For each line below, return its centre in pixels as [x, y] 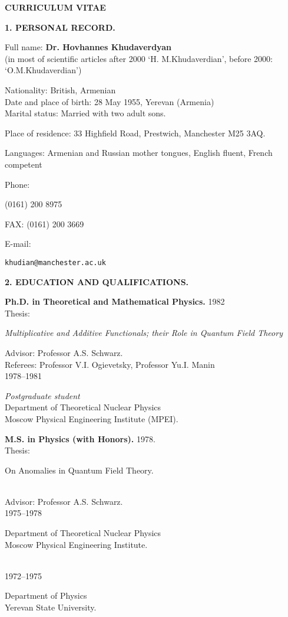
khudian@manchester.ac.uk [55, 262]
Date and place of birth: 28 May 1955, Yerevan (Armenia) [110, 101]
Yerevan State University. [51, 607]
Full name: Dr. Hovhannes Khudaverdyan [88, 47]
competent [24, 164]
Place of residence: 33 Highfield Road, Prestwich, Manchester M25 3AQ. [135, 133]
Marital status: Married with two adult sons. [85, 113]
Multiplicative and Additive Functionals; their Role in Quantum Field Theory [144, 333]
